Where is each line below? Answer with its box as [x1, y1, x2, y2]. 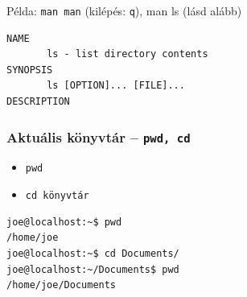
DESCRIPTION [6, 96, 70, 108]
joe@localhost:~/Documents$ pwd [6, 263, 179, 275]
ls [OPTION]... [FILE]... [47, 80, 185, 92]
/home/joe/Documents [6, 279, 117, 291]
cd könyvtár [25, 190, 89, 202]
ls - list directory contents [47, 48, 208, 60]
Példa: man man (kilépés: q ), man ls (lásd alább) [6, 2, 242, 19]
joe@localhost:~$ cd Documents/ [6, 247, 179, 259]
